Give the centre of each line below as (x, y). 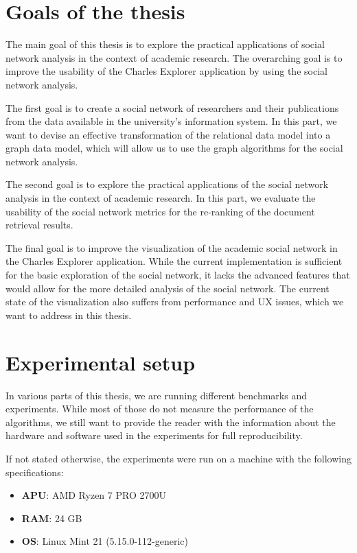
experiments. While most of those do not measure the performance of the (160, 409)
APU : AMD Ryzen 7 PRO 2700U (94, 495)
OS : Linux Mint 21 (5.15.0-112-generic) (105, 541)
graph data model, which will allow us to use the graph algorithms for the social (174, 148)
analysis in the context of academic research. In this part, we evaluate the (161, 198)
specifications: (35, 472)
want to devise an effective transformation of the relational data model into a (168, 134)
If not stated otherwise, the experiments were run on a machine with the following (178, 458)
